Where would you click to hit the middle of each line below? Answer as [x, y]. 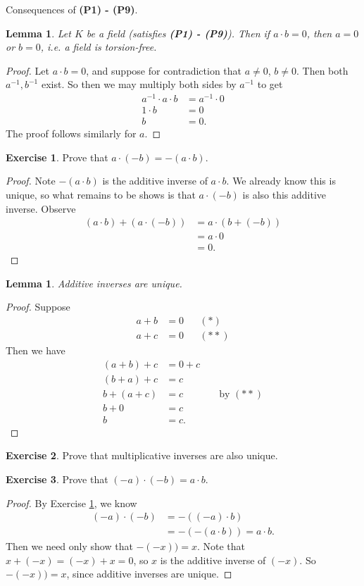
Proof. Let [27, 70]
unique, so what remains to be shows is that [101, 194]
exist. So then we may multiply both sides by [139, 84]
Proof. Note [31, 181]
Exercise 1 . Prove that [57, 157]
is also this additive [284, 194]
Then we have [36, 350]
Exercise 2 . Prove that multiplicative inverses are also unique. [142, 455]
